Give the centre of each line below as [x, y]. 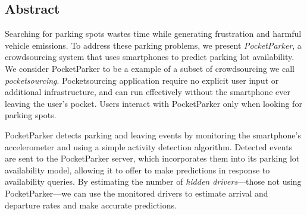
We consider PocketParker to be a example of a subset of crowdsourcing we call [150, 68]
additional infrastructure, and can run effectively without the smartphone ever [148, 92]
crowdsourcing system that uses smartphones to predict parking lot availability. [150, 57]
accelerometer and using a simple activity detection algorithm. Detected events [149, 146]
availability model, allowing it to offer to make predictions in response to [137, 170]
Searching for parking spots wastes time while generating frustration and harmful [153, 34]
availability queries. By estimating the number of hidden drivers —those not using [153, 181]
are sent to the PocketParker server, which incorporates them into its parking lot [152, 158]
